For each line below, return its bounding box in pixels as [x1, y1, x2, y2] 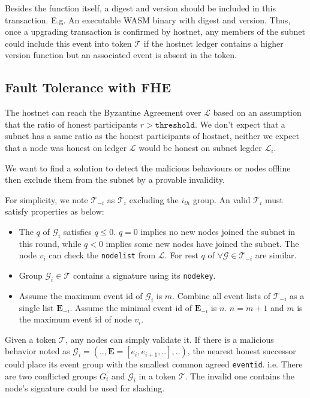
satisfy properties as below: [5, 205, 104, 218]
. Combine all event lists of [172, 289, 270, 301]
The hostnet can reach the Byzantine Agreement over [5, 106, 201, 119]
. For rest [164, 249, 198, 261]
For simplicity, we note [5, 193, 88, 206]
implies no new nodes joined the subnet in [140, 225, 296, 237]
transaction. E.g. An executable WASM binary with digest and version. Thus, [5, 13, 291, 26]
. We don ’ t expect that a [194, 117, 285, 130]
